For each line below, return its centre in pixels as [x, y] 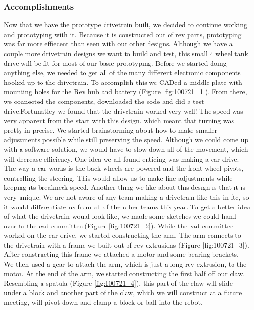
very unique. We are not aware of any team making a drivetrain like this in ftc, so [127, 196]
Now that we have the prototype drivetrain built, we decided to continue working [126, 25]
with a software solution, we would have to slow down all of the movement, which [126, 149]
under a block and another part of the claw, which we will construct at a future [123, 292]
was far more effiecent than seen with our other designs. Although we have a [118, 44]
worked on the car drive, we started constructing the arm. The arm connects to [123, 235]
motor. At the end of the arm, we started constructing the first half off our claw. [125, 273]
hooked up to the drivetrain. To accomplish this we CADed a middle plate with [123, 82]
